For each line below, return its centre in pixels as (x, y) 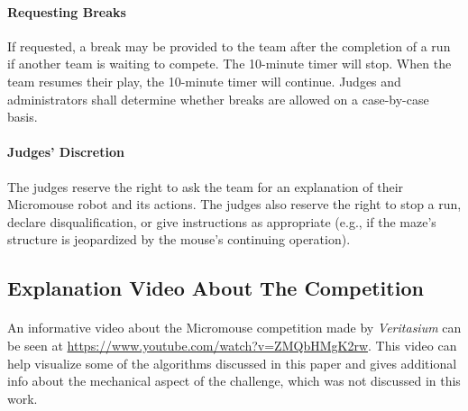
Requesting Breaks (67, 11)
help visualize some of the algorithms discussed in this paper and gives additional (232, 363)
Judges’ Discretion (66, 152)
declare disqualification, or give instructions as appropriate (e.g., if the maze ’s (222, 221)
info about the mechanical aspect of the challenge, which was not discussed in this (234, 381)
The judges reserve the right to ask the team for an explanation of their (206, 186)
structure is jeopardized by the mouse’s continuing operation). (179, 239)
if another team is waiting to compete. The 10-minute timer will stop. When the (229, 64)
